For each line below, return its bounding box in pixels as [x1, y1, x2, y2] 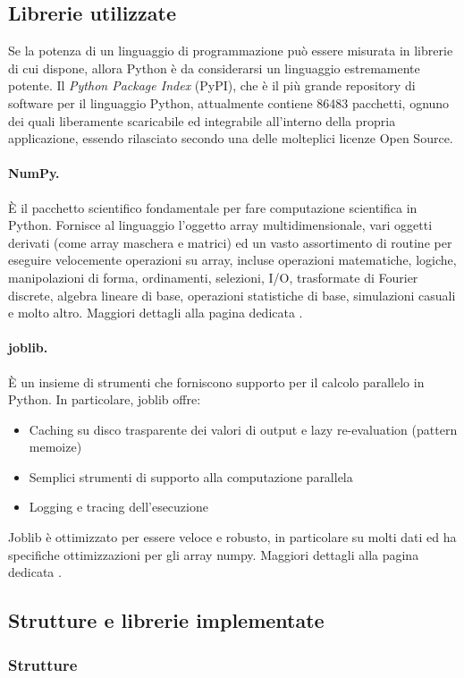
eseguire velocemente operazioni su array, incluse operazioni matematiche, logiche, [8, 250, 457, 269]
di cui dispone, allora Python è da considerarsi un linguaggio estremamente [8, 58, 420, 77]
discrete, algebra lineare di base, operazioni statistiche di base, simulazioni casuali [8, 285, 456, 304]
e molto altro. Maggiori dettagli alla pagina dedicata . [8, 303, 303, 322]
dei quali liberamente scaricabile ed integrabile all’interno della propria [8, 111, 396, 130]
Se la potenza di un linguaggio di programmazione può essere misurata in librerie [8, 41, 453, 60]
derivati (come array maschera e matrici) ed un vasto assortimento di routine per [8, 233, 452, 251]
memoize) [29, 437, 82, 456]
